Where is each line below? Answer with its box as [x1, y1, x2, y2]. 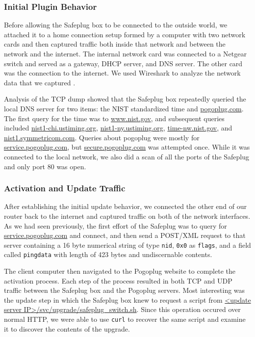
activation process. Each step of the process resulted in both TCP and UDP [4, 275, 232, 285]
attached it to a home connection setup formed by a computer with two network [4, 29, 246, 39]
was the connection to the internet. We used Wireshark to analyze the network [4, 68, 241, 78]
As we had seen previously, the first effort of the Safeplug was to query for [4, 220, 227, 231]
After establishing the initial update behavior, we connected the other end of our [4, 201, 247, 211]
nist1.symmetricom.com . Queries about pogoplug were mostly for [4, 132, 200, 142]
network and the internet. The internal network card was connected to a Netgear [4, 49, 247, 58]
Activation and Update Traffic [4, 182, 126, 194]
